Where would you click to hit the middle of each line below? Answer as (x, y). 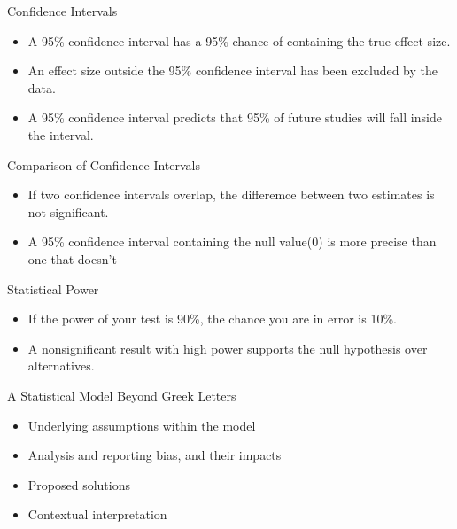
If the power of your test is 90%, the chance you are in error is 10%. (212, 319)
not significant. (68, 211)
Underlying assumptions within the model (142, 425)
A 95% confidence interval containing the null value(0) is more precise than (232, 241)
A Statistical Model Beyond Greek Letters (122, 395)
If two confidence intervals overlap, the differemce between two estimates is (231, 194)
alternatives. (61, 366)
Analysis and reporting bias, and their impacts (155, 455)
